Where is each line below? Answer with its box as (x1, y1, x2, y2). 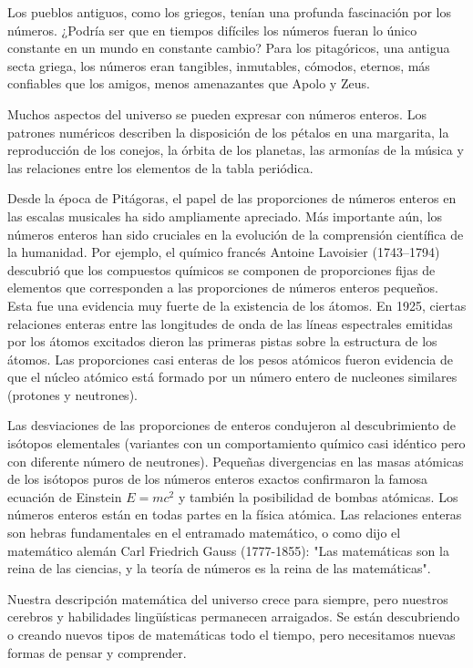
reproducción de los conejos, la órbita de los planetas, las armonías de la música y (7, 140, 464, 159)
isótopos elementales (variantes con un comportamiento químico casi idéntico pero (7, 434, 466, 453)
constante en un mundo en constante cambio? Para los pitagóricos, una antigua (7, 38, 450, 57)
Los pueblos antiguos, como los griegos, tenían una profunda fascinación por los (7, 3, 451, 21)
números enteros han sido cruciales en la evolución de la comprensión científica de (7, 224, 464, 243)
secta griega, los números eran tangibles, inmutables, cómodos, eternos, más (7, 56, 430, 75)
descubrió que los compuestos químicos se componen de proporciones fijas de (7, 260, 436, 279)
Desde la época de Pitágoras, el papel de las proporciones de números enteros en (7, 189, 457, 208)
